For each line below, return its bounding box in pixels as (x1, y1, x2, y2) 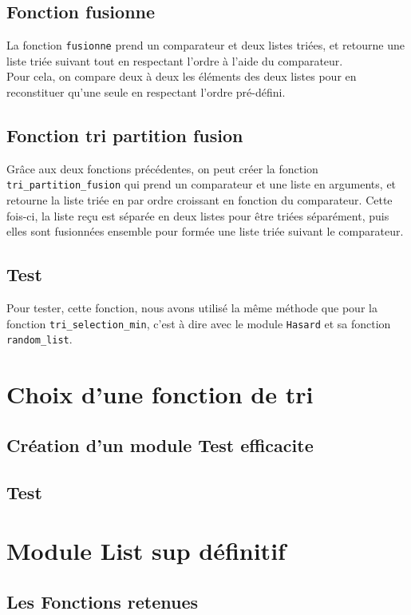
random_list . (6, 331, 73, 347)
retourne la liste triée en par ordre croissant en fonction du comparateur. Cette (6, 192, 393, 208)
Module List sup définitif (6, 534, 286, 567)
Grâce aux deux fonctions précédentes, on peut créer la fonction (6, 160, 318, 177)
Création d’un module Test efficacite (6, 432, 314, 457)
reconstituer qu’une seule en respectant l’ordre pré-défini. (6, 84, 286, 101)
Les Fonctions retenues (6, 589, 198, 613)
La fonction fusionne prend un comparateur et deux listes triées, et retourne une (6, 37, 405, 54)
